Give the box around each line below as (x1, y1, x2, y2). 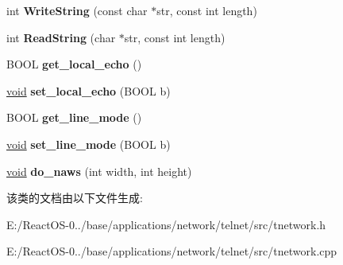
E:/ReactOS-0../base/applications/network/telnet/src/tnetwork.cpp (6, 243, 337, 259)
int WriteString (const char (6, 2, 148, 18)
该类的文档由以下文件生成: (6, 189, 143, 206)
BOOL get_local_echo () (6, 56, 142, 72)
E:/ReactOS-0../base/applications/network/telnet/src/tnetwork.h (6, 216, 326, 232)
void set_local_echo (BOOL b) (6, 82, 171, 99)
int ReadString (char (6, 29, 116, 45)
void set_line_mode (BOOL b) (6, 135, 171, 152)
